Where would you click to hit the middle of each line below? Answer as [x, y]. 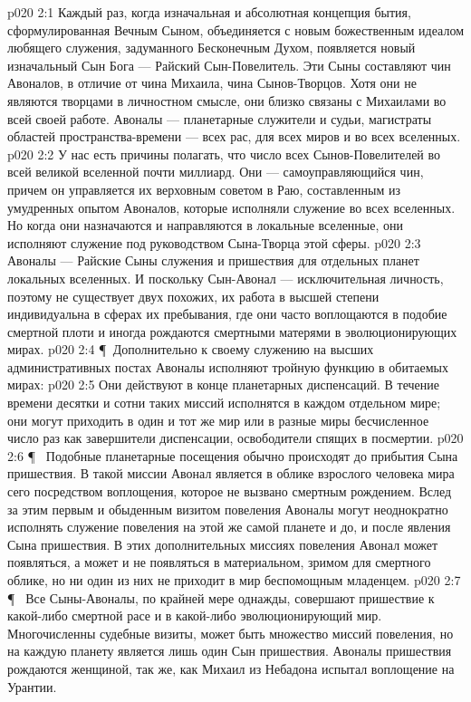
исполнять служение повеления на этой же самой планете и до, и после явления [229, 527]
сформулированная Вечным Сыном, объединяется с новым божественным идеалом [235, 29]
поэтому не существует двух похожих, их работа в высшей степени [193, 296]
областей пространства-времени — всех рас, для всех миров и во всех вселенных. [234, 136]
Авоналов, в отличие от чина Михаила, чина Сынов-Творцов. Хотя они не [212, 83]
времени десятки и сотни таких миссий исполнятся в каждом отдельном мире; [224, 403]
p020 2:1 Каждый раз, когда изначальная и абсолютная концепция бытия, [209, 12]
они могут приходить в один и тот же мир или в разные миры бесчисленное [218, 420]
